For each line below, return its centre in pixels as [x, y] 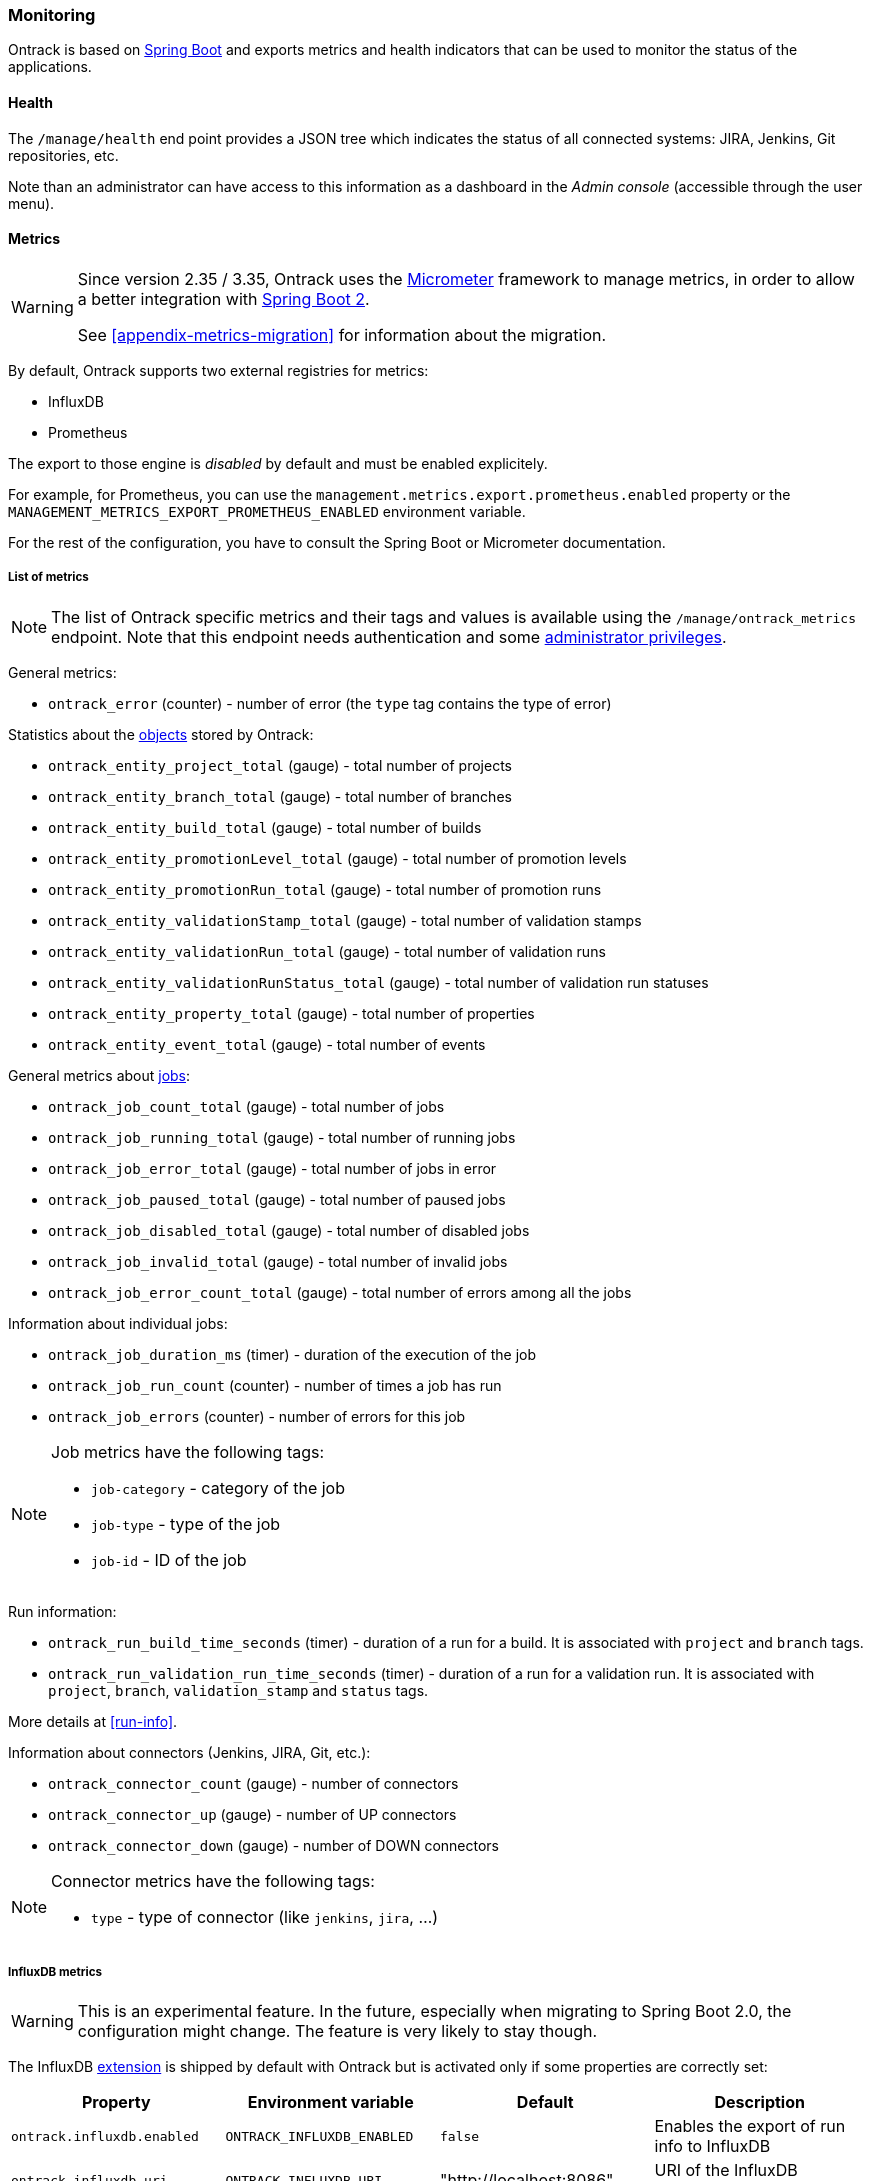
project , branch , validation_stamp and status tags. [238, 1690]
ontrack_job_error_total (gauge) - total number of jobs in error [272, 1168]
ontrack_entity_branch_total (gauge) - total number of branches [280, 796]
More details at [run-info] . [93, 1721]
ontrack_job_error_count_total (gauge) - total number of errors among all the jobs [340, 1292]
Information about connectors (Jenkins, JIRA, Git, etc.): [189, 1752]
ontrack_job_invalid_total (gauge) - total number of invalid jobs [278, 1261]
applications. [50, 67]
